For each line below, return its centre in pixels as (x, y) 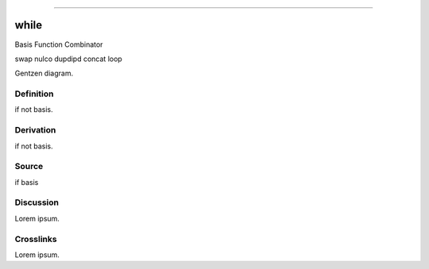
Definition (34, 94)
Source (29, 167)
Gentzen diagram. (44, 73)
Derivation (35, 130)
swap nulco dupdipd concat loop (68, 59)
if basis (27, 182)
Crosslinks (36, 239)
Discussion (37, 202)
